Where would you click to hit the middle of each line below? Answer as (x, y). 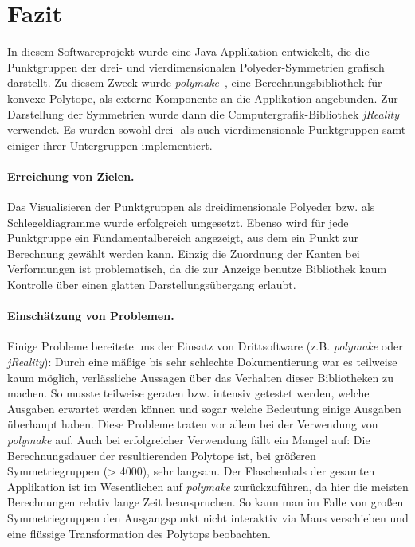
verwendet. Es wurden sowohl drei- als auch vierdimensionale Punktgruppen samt (207, 129)
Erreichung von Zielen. (71, 176)
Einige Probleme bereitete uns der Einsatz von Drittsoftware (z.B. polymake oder (205, 346)
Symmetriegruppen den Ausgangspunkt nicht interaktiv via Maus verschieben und (208, 517)
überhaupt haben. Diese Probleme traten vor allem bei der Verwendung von (193, 424)
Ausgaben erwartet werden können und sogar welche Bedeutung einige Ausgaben (204, 408)
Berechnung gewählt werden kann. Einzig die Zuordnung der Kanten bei (184, 253)
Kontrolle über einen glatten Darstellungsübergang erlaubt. (152, 285)
